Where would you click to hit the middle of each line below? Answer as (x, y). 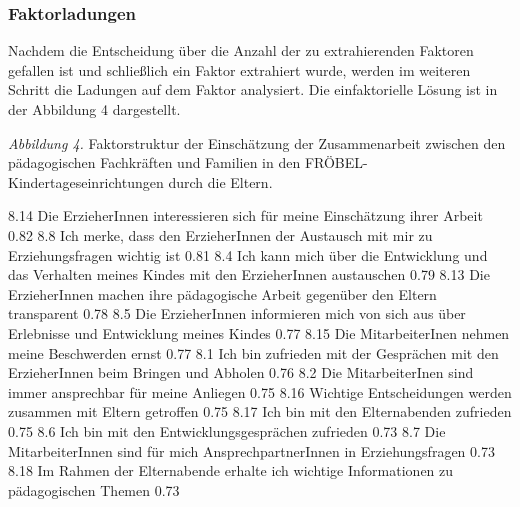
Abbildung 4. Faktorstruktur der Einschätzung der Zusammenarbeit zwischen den (257, 142)
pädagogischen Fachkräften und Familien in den (154, 162)
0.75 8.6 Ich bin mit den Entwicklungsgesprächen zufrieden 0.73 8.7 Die (227, 430)
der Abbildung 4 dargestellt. (94, 109)
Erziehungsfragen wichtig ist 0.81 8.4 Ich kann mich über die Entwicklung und (248, 254)
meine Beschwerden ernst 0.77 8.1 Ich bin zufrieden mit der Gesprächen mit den (253, 352)
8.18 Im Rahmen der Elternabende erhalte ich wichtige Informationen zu (231, 470)
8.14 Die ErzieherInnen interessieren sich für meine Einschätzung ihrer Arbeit (245, 215)
